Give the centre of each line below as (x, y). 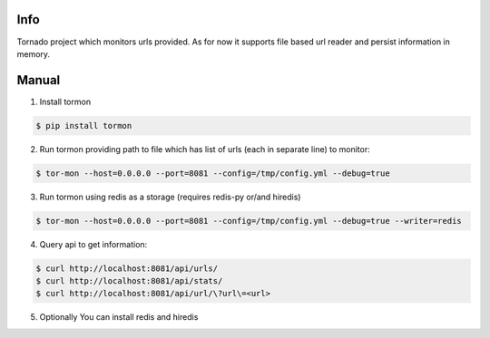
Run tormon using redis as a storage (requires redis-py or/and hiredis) (170, 197)
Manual (39, 80)
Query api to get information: (93, 244)
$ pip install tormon (84, 126)
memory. (33, 53)
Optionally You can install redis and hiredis (119, 317)
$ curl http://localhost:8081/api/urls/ (127, 268)
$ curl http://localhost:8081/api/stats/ (129, 281)
